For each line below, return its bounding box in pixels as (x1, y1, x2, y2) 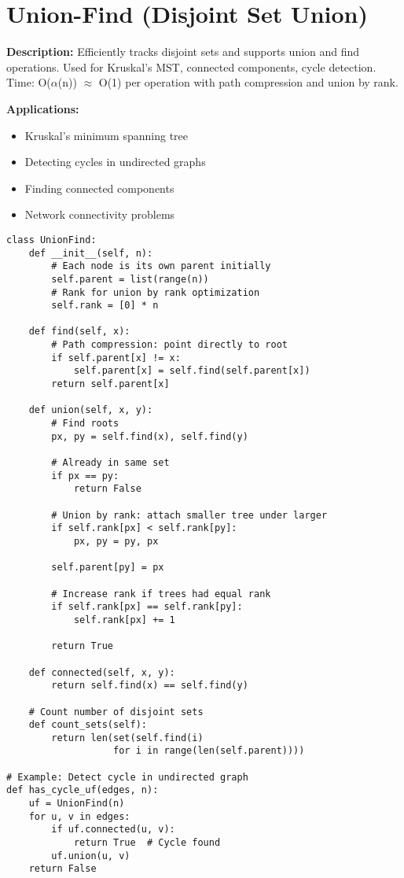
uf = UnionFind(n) (28, 798, 125, 810)
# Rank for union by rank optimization (51, 286, 260, 298)
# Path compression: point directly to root (51, 339, 288, 351)
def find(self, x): (28, 326, 130, 338)
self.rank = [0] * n (51, 300, 159, 312)
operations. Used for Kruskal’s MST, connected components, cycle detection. (6, 58, 376, 75)
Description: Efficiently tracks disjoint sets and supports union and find (6, 43, 360, 60)
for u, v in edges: (28, 810, 130, 822)
